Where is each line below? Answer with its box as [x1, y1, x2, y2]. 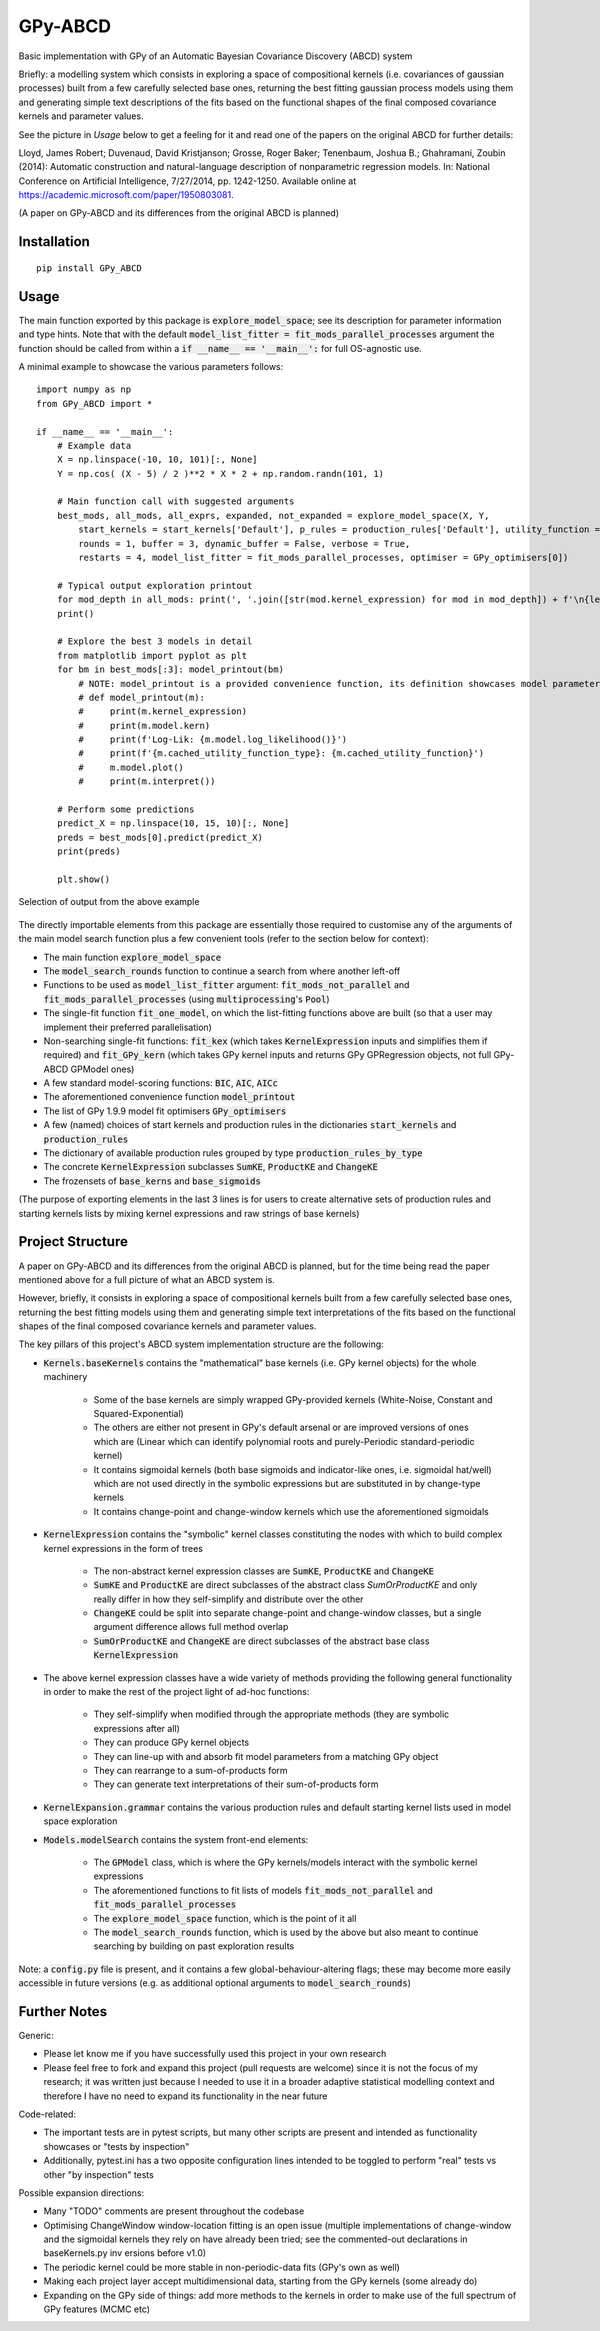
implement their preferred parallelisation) [43, 1021, 212, 1033]
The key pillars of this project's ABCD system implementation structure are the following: [18, 1338, 384, 1350]
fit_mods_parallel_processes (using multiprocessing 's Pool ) [43, 993, 330, 1005]
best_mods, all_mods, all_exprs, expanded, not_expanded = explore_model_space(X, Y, [56, 510, 490, 521]
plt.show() [56, 874, 111, 885]
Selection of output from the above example [18, 896, 200, 908]
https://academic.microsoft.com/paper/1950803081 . [18, 189, 234, 201]
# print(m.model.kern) [78, 720, 211, 731]
